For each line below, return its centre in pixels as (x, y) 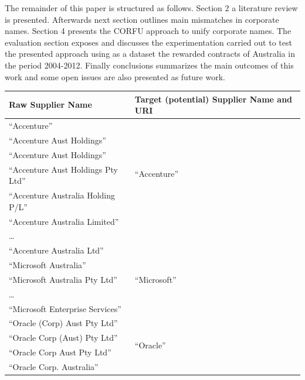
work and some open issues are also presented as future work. (115, 76)
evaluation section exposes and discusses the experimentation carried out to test (148, 42)
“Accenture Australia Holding (62, 195)
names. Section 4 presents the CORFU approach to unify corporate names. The (148, 31)
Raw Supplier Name (50, 105)
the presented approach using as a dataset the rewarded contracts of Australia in (150, 54)
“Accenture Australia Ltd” (56, 250)
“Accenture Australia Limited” (64, 221)
